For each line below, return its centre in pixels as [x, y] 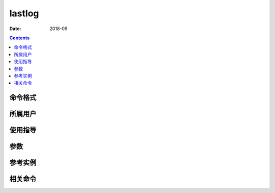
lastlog [24, 13]
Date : [15, 29]
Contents [20, 38]
